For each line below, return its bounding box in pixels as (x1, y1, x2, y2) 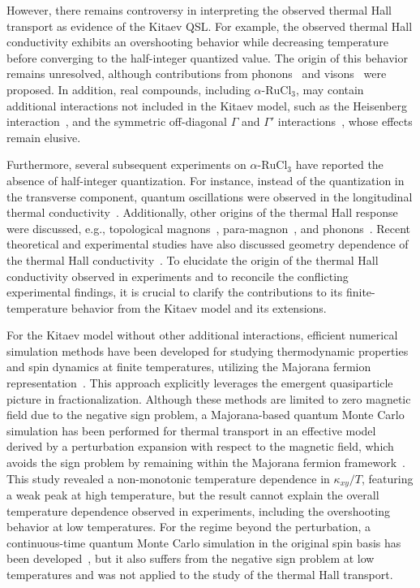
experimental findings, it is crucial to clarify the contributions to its (6, 283, 343, 300)
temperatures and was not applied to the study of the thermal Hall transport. (6, 566, 393, 583)
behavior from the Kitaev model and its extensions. (71, 299, 327, 316)
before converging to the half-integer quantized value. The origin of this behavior (6, 49, 408, 66)
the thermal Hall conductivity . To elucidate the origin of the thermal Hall (6, 251, 379, 268)
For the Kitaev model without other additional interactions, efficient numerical (6, 326, 398, 344)
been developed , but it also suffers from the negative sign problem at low (6, 550, 375, 567)
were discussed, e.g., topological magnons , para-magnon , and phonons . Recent (6, 219, 411, 236)
